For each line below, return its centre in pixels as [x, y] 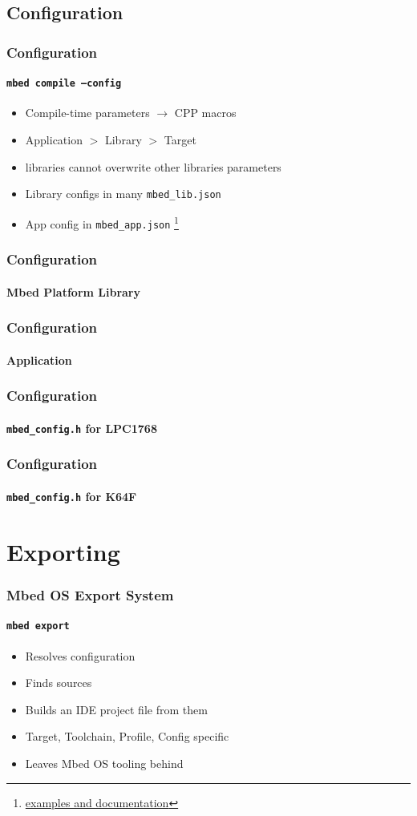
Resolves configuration [80, 655]
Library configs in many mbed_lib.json [123, 194]
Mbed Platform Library [73, 291]
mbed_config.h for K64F [72, 496]
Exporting [63, 551]
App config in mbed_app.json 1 [102, 222]
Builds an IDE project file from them [116, 709]
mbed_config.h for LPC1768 [82, 428]
